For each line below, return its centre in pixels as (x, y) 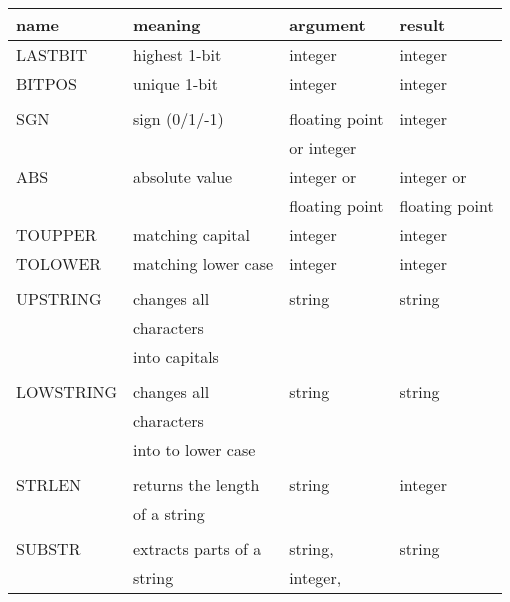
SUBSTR (48, 548)
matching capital (191, 234)
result (422, 24)
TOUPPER (56, 234)
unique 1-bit (175, 83)
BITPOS (46, 83)
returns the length (196, 484)
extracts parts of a (197, 548)
